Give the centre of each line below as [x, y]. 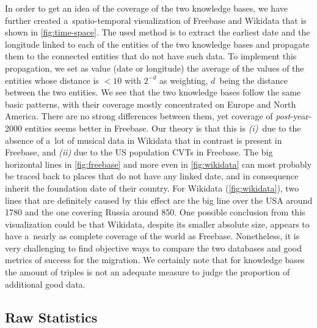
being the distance [254, 80]
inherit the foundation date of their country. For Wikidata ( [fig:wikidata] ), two [152, 188]
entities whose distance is [52, 80]
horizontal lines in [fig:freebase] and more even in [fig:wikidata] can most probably [158, 164]
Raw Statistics [51, 317]
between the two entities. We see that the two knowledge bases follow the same [153, 92]
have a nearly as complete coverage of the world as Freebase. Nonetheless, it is [152, 236]
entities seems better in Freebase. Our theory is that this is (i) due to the [163, 128]
